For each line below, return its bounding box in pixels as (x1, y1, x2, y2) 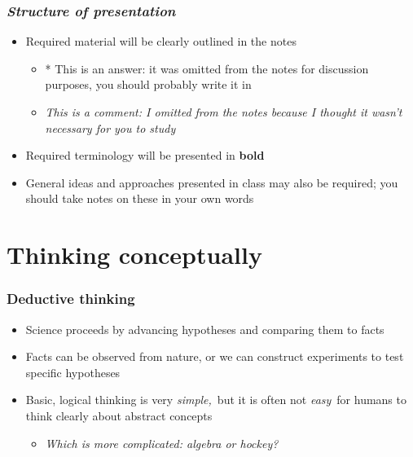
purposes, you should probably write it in (45, 76, 252, 93)
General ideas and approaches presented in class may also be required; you (25, 174, 398, 191)
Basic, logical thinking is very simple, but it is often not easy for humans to (25, 391, 406, 408)
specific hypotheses (25, 363, 121, 380)
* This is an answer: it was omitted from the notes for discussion (45, 59, 369, 77)
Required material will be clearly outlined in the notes (25, 33, 297, 50)
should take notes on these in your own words (25, 190, 254, 207)
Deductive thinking (7, 288, 135, 309)
